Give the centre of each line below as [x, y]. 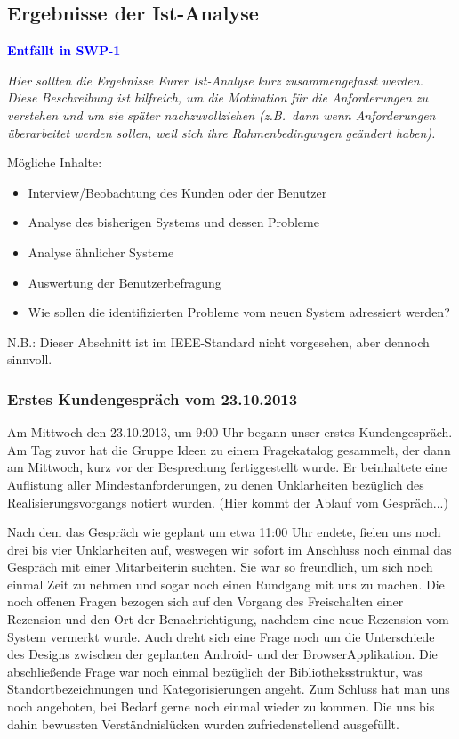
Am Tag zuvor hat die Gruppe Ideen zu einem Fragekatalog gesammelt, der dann [229, 449]
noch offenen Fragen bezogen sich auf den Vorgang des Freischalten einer [205, 601]
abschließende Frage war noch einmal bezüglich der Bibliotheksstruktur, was [215, 671]
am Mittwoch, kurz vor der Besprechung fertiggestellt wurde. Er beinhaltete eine [227, 467]
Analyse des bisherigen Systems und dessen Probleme [173, 222]
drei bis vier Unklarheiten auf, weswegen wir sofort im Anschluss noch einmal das [229, 549]
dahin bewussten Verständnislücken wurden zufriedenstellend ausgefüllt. [203, 723]
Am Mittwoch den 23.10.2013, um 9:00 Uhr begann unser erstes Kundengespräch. [230, 432]
